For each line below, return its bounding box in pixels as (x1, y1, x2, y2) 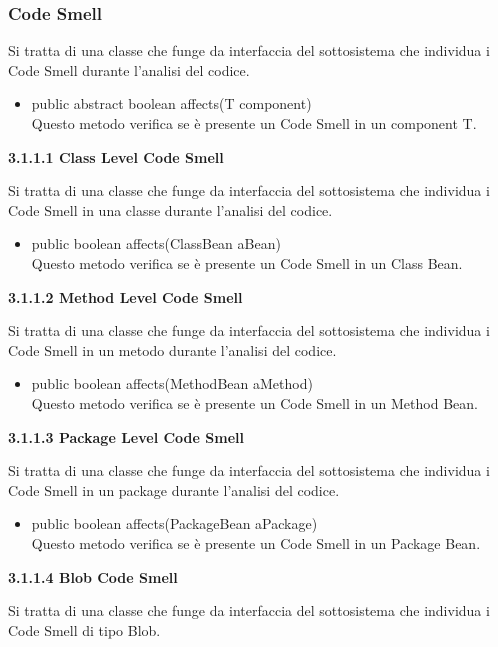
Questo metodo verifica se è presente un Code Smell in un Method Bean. (31, 392, 478, 413)
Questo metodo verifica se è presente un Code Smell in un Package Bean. (31, 532, 481, 553)
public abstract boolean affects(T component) (31, 93, 312, 114)
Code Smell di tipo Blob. (8, 619, 161, 640)
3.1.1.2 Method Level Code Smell (8, 286, 243, 307)
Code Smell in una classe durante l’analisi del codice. (8, 199, 333, 220)
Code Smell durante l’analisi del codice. (8, 59, 250, 80)
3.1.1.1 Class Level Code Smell (8, 146, 224, 167)
